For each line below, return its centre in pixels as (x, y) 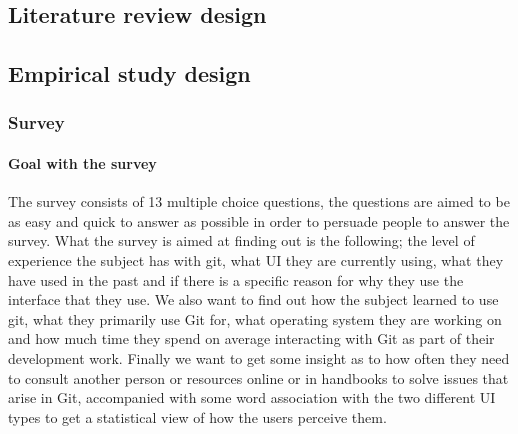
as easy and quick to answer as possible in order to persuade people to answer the (259, 220)
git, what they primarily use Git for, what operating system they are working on (255, 318)
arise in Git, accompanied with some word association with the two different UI (252, 397)
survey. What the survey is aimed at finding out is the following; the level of (241, 240)
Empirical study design (129, 73)
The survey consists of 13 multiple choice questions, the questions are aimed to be (259, 201)
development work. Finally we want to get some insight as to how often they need (259, 357)
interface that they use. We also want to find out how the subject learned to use (253, 299)
